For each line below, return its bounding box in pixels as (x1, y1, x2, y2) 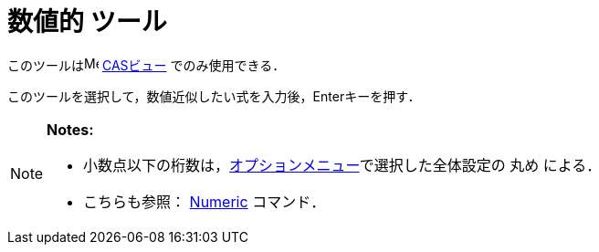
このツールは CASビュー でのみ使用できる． (7, 57, 286, 73)
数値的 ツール (7, 6, 167, 37)
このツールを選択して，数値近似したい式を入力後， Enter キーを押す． (7, 88, 421, 104)
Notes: (47, 120, 94, 139)
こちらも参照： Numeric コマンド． (83, 192, 326, 211)
